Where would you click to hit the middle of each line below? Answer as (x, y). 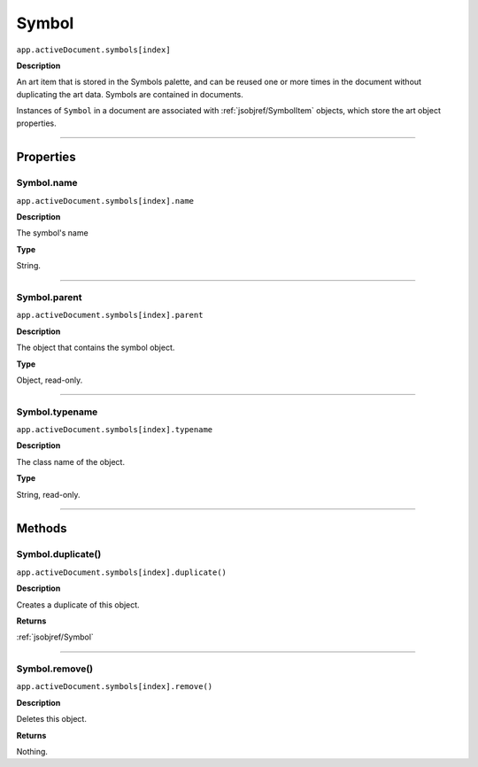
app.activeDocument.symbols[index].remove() (115, 687)
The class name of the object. (71, 461)
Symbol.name (47, 183)
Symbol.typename (57, 412)
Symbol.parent (49, 297)
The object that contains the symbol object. (96, 348)
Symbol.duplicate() (59, 554)
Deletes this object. (52, 719)
